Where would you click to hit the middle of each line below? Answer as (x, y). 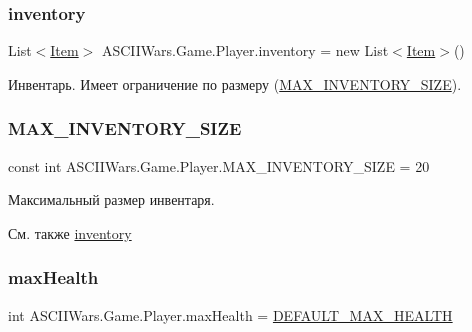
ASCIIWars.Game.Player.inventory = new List (245, 50)
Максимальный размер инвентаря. (111, 199)
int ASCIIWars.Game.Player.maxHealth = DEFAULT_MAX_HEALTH (230, 314)
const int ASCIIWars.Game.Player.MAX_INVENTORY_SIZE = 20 (219, 165)
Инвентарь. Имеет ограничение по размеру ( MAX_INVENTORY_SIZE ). (235, 83)
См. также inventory (70, 232)
